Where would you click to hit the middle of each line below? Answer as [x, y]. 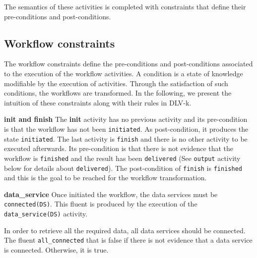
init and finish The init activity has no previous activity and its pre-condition [126, 119]
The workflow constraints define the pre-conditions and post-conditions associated [128, 64]
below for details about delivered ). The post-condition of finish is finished [123, 168]
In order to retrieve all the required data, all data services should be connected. [125, 230]
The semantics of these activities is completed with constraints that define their [125, 6]
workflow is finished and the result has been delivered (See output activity [122, 158]
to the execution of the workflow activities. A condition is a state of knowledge [124, 73]
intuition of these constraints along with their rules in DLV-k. [98, 102]
